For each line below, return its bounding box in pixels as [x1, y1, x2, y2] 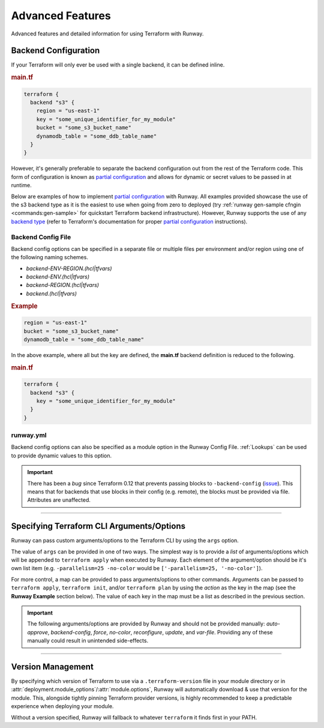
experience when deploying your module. [11, 703, 114, 710]
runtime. [11, 182, 32, 189]
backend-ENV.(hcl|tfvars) [26, 273, 90, 280]
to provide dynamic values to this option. [11, 452, 112, 459]
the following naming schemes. [11, 254, 88, 261]
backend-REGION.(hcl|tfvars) [26, 281, 99, 289]
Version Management [11, 662, 94, 672]
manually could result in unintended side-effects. [27, 637, 149, 645]
